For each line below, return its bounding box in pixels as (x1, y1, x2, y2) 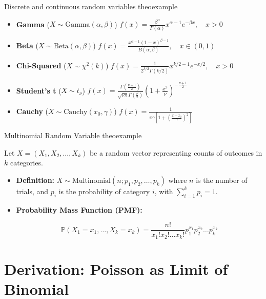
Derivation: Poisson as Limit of (4, 258, 228, 279)
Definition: (16, 174, 55, 185)
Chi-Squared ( (16, 60, 67, 70)
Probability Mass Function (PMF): (16, 204, 142, 215)
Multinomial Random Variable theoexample (4, 130, 142, 141)
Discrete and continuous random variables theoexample (4, 1, 178, 11)
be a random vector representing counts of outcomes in (89, 147, 262, 158)
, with (154, 185, 173, 196)
